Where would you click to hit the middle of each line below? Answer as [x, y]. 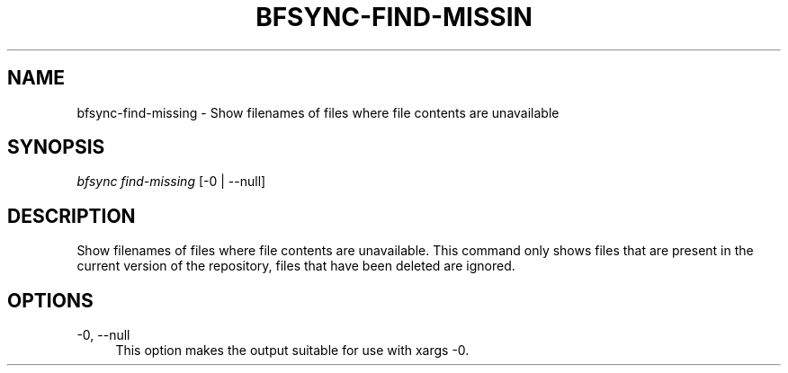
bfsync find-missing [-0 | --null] [171, 182]
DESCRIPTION [72, 216]
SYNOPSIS [56, 147]
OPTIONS [50, 300]
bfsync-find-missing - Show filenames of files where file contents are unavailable [318, 112]
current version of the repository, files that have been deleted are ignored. [296, 266]
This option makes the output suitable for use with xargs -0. [292, 351]
